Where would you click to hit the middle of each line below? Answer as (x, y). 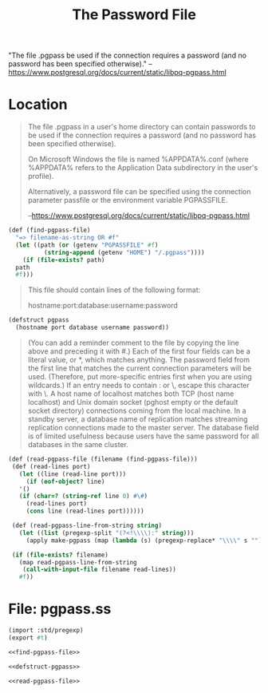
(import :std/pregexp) (46, 631)
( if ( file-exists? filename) (60, 555)
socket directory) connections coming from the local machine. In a (137, 410)
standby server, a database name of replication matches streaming (138, 419)
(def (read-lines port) (51, 466)
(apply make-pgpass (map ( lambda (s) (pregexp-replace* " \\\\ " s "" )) (146, 541)
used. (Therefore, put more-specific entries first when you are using (140, 376)
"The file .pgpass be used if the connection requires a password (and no (128, 55)
